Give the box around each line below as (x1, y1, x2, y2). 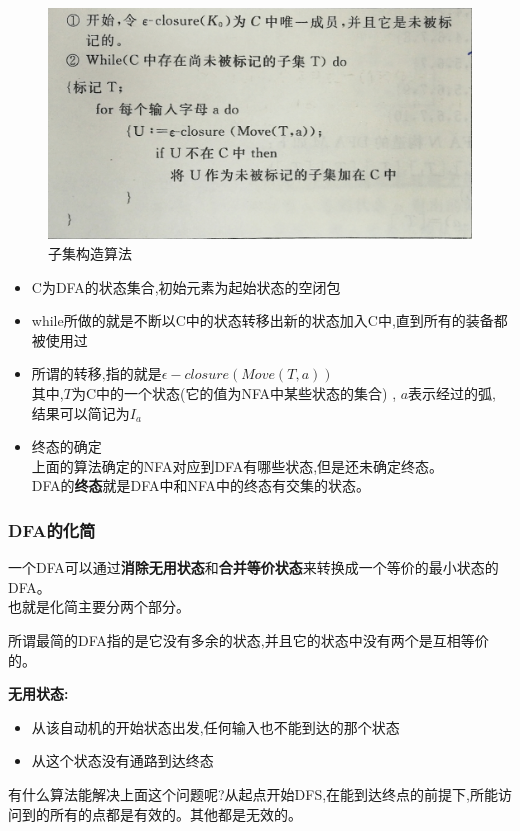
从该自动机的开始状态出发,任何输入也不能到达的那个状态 (31, 716, 400, 737)
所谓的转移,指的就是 (31, 363, 162, 384)
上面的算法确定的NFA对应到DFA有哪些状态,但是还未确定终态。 (31, 455, 444, 476)
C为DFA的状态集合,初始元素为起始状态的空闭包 (31, 276, 341, 297)
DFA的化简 (8, 517, 96, 542)
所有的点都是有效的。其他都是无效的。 (49, 803, 302, 824)
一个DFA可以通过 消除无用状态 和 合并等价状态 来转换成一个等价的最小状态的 (8, 557, 499, 578)
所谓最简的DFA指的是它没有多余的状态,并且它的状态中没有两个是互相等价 (8, 629, 489, 650)
